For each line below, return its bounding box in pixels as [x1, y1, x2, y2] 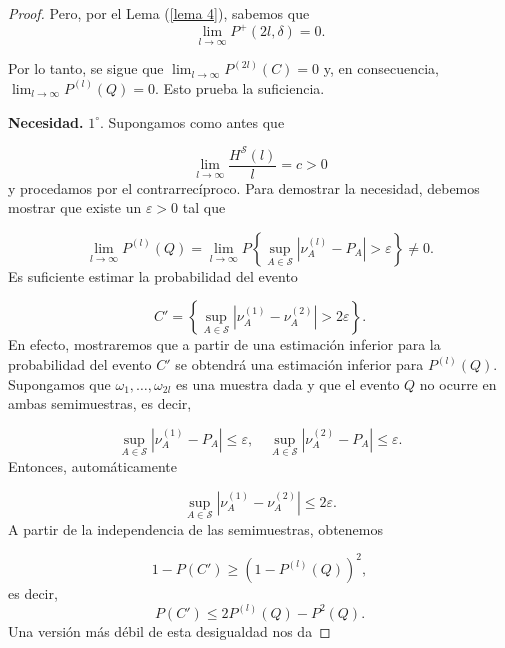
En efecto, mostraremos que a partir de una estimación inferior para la [8, 334, 441, 355]
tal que [182, 197, 226, 218]
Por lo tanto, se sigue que [8, 58, 164, 79]
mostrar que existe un [8, 197, 142, 218]
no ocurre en [419, 373, 497, 394]
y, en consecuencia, [323, 58, 439, 79]
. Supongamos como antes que [100, 111, 285, 132]
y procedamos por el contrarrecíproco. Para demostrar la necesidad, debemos [8, 177, 480, 198]
